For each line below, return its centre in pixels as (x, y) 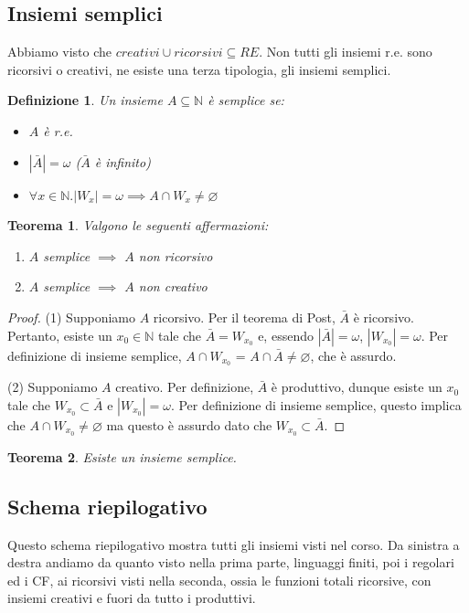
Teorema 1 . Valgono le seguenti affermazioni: (138, 225)
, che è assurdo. (353, 355)
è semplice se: (246, 100)
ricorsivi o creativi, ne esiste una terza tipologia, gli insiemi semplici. (199, 69)
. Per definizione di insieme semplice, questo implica (316, 405)
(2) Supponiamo (53, 387)
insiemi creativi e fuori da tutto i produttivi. (132, 598)
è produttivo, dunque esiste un (357, 387)
